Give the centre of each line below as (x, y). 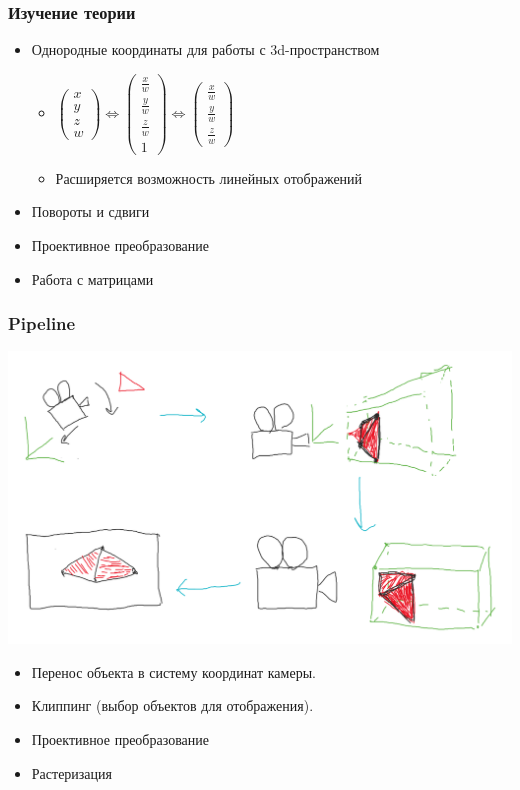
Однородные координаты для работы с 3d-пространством (205, 49)
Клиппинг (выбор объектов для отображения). (172, 705)
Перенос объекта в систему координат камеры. (173, 671)
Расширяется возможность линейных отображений (209, 177)
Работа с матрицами (92, 278)
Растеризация (72, 772)
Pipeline (42, 323)
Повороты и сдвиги (90, 211)
